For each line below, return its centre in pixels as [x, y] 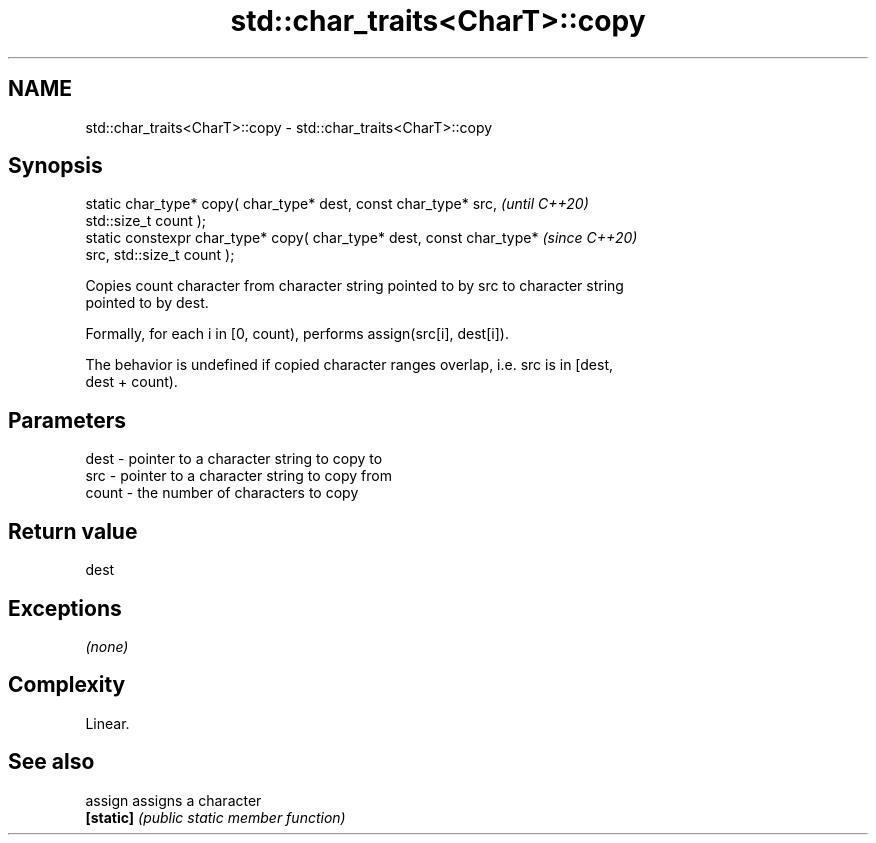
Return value [73, 531]
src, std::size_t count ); [160, 255]
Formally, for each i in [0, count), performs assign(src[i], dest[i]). [297, 334]
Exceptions [65, 608]
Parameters [67, 420]
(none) [107, 646]
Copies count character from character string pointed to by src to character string [354, 286]
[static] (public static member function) [215, 817]
